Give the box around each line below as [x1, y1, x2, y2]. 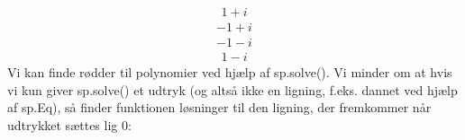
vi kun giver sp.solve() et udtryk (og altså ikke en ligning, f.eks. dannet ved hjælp [7, 80, 458, 99]
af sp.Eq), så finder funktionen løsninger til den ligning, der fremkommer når [7, 98, 432, 117]
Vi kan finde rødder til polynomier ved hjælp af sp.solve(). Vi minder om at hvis [7, 63, 452, 82]
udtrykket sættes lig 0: [7, 115, 132, 134]
